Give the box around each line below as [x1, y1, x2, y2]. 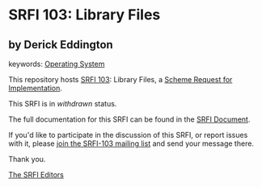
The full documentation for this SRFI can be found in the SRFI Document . [8, 114, 251, 124]
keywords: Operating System [8, 59, 105, 69]
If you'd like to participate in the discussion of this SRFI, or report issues [8, 131, 248, 139]
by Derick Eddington [8, 38, 113, 52]
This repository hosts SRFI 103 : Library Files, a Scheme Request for [8, 75, 233, 84]
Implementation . [8, 83, 63, 93]
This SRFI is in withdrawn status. [8, 99, 117, 108]
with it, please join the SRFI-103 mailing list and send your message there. [8, 139, 255, 148]
